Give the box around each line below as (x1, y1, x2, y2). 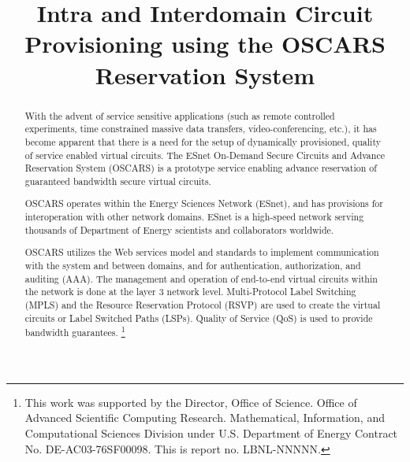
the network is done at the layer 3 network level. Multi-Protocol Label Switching (24, 285, 356, 298)
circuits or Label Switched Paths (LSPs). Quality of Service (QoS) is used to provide (24, 311, 373, 324)
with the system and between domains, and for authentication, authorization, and (24, 258, 361, 272)
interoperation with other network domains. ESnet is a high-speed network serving (24, 210, 364, 224)
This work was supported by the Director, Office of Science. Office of (24, 394, 357, 410)
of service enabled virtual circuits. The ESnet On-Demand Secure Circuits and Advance (24, 148, 385, 161)
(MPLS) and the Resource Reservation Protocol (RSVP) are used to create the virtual (24, 298, 381, 311)
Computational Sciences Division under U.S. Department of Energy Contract (24, 424, 398, 441)
